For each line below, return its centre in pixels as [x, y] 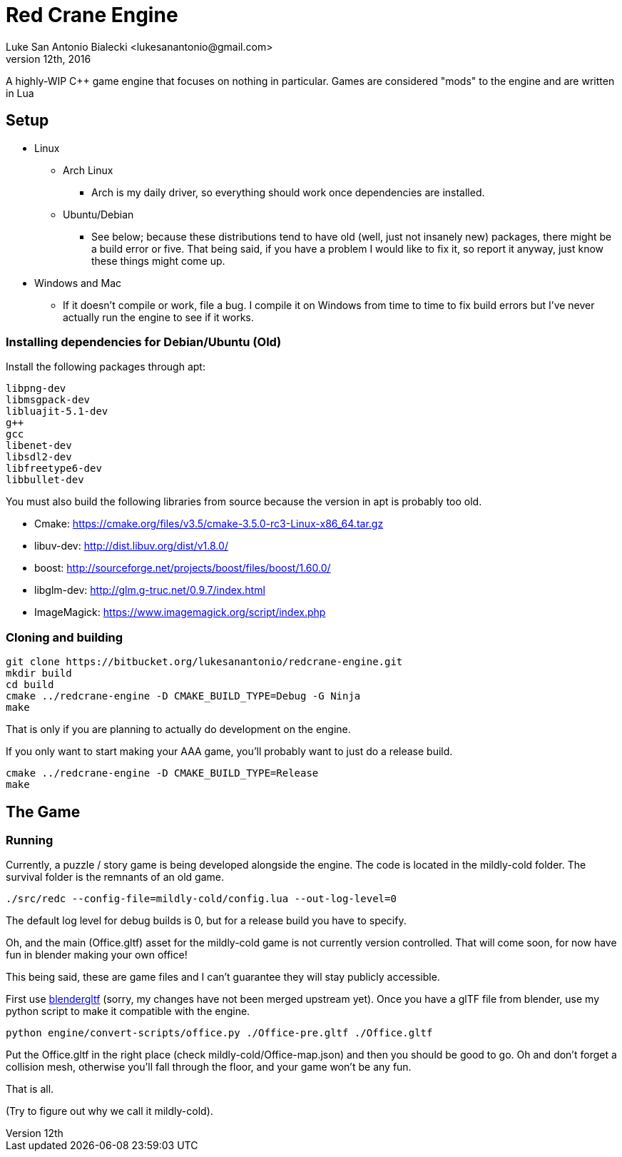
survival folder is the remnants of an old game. [115, 877]
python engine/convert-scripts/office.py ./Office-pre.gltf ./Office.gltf [219, 1033]
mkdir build [39, 673]
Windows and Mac [78, 283]
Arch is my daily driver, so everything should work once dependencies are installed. [288, 192]
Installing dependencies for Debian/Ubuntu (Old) [144, 342]
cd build [30, 685]
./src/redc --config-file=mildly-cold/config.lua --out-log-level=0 [201, 899]
